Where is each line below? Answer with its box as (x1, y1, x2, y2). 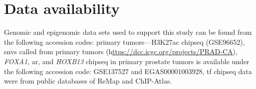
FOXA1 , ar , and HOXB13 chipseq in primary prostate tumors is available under (4, 56, 250, 66)
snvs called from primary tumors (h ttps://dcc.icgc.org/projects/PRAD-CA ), (4, 46, 238, 57)
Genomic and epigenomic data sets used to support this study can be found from (4, 27, 252, 37)
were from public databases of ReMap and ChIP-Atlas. (4, 76, 172, 86)
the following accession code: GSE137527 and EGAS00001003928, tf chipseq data (4, 66, 252, 76)
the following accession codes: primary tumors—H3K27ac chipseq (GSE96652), (4, 36, 245, 47)
